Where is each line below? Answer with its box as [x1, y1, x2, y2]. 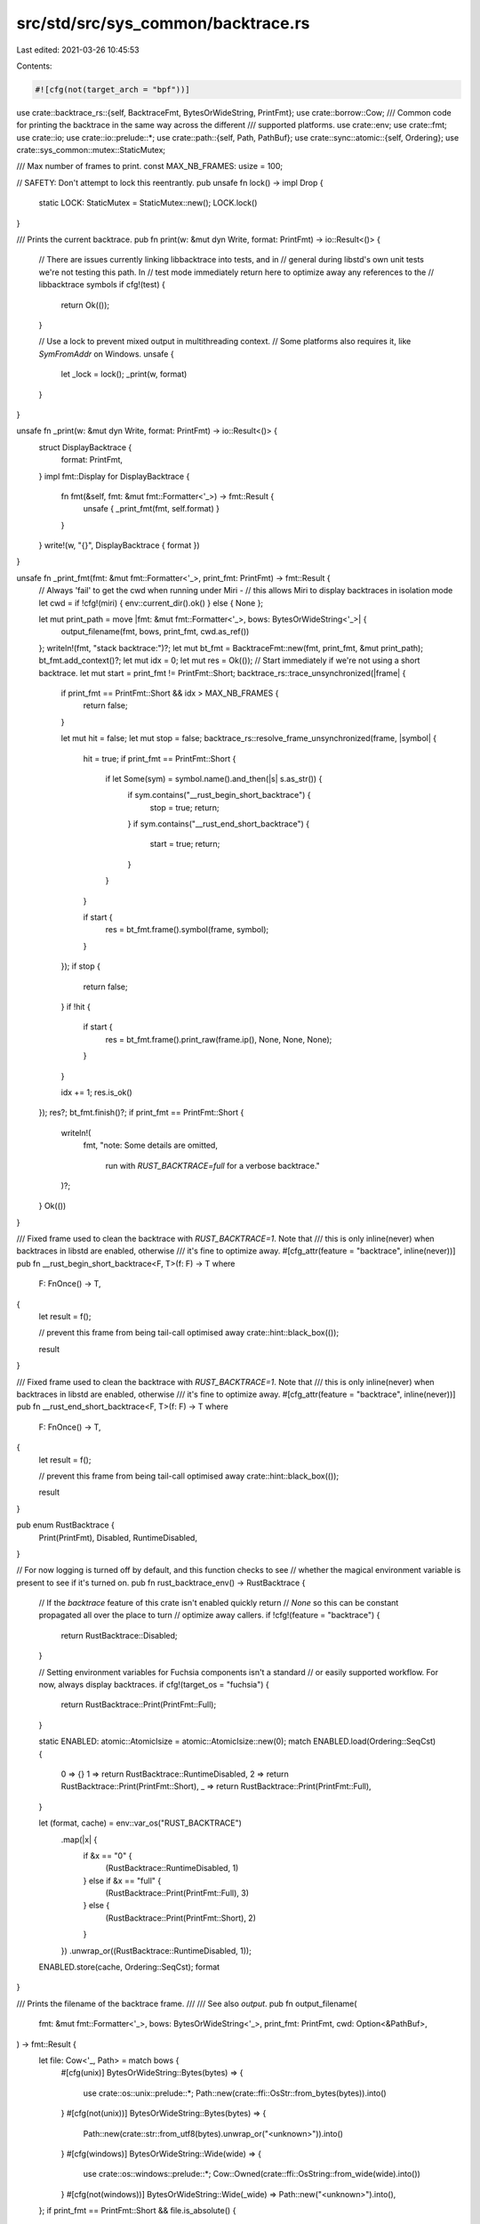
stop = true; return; [149, 802, 220, 813]
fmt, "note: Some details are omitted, [83, 1140, 218, 1151]
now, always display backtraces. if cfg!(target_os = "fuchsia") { [38, 1680, 270, 1690]
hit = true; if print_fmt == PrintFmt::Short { [83, 753, 236, 764]
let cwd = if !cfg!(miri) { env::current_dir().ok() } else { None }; [38, 597, 264, 608]
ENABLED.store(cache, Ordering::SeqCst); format [38, 1962, 220, 1972]
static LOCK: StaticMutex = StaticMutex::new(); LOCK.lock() [38, 197, 258, 208]
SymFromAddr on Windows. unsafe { [38, 348, 174, 359]
